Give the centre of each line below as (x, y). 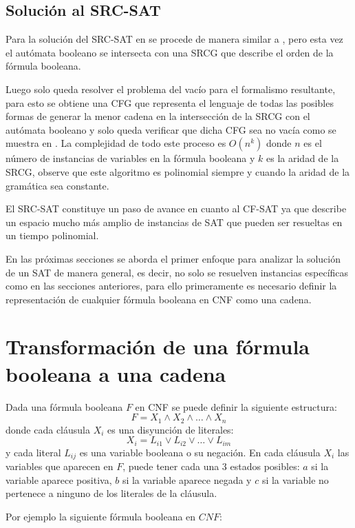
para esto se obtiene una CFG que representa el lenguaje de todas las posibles (170, 102)
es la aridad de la (303, 158)
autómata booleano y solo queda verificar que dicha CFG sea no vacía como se (171, 129)
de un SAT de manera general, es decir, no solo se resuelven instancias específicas (177, 272)
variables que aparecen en (60, 466)
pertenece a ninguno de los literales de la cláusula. (111, 493)
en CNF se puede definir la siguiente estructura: (236, 406)
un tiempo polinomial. (52, 235)
